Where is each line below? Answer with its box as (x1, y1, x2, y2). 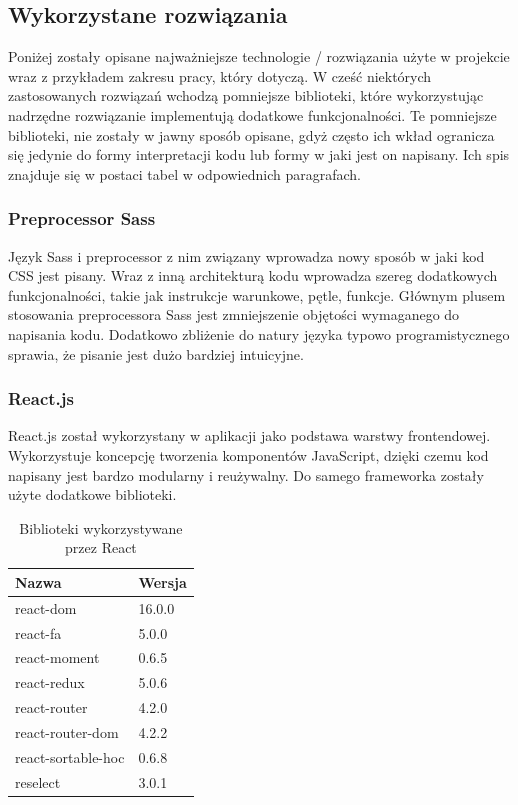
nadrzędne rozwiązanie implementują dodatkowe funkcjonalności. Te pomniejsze (8, 104, 497, 125)
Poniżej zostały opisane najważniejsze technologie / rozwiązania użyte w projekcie (8, 46, 510, 67)
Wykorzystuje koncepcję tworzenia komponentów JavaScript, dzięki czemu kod (8, 444, 489, 465)
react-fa (15, 622, 62, 643)
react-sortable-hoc (15, 746, 125, 767)
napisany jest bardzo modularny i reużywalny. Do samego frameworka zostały (8, 464, 484, 485)
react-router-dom (15, 721, 119, 742)
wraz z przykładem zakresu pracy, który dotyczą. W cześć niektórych (8, 65, 432, 86)
